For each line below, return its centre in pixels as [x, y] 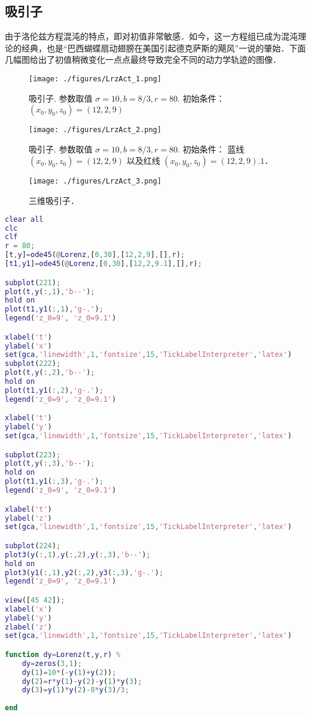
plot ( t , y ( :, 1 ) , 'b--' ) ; [50, 291]
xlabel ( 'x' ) [28, 609]
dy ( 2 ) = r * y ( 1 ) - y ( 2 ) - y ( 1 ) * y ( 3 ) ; [82, 681]
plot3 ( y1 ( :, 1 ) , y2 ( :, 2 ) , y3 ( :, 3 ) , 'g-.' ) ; [84, 572]
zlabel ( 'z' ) [28, 627]
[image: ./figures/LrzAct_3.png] [95, 181]
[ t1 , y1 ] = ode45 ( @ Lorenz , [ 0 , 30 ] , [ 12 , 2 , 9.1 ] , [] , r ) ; [103, 264]
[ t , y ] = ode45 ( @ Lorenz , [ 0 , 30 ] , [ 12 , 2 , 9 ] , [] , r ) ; [95, 255]
